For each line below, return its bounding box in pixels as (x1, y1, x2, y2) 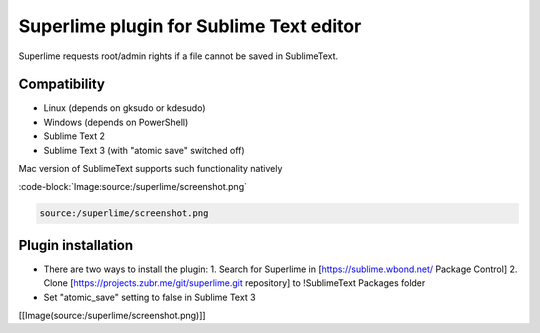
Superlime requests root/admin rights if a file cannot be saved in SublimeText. (18, 50, 339, 62)
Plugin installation (18, 236, 134, 254)
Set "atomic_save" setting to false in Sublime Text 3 (43, 291, 256, 303)
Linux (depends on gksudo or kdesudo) (43, 102, 206, 114)
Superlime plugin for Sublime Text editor (18, 15, 362, 37)
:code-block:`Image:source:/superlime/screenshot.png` (18, 181, 247, 193)
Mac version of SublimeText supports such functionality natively (18, 163, 283, 175)
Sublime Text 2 (43, 130, 105, 142)
